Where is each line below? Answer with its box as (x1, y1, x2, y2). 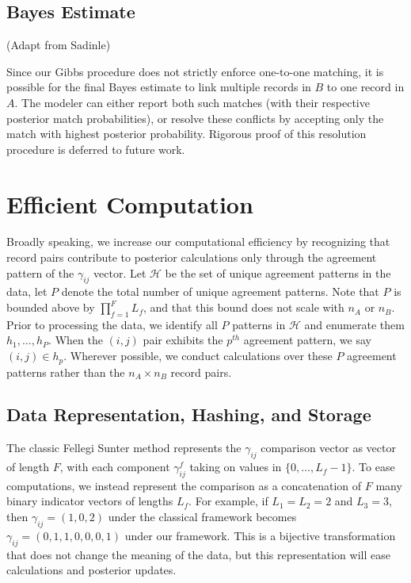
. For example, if (188, 493, 268, 509)
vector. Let (93, 264, 147, 281)
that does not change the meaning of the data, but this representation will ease (6, 546, 390, 562)
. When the (48, 332, 103, 348)
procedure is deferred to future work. (6, 140, 185, 157)
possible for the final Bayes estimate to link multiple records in (6, 79, 311, 95)
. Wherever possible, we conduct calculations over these (63, 347, 333, 364)
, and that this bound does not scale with (143, 299, 344, 316)
